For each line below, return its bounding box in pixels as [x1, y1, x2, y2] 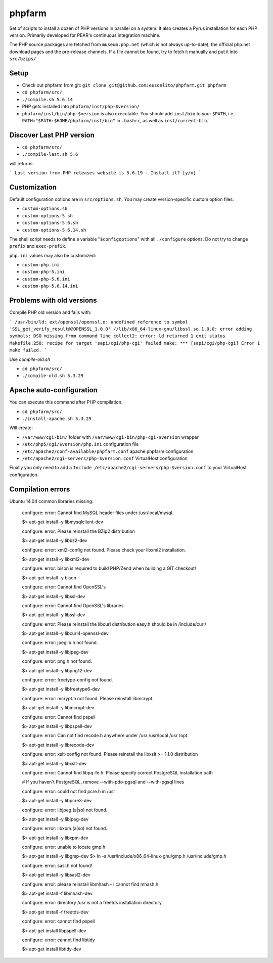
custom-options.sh [22, 206, 68, 212]
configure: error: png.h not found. [22, 658, 92, 664]
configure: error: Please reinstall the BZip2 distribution [22, 528, 135, 534]
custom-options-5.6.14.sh [22, 227, 86, 233]
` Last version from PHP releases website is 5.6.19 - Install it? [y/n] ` [9, 170, 202, 176]
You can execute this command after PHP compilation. [9, 399, 123, 405]
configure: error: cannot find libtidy [22, 937, 96, 943]
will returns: [9, 160, 34, 166]
